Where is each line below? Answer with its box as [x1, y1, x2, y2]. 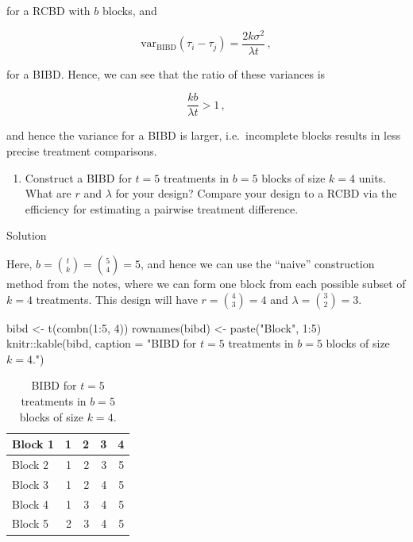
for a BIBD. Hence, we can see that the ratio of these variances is [6, 65, 326, 82]
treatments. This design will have [36, 290, 198, 307]
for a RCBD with [6, 2, 91, 18]
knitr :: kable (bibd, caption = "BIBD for [6, 335, 197, 352]
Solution [6, 227, 47, 244]
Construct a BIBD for [25, 169, 132, 186]
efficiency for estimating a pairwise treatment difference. [25, 200, 299, 217]
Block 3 [12, 475, 49, 492]
